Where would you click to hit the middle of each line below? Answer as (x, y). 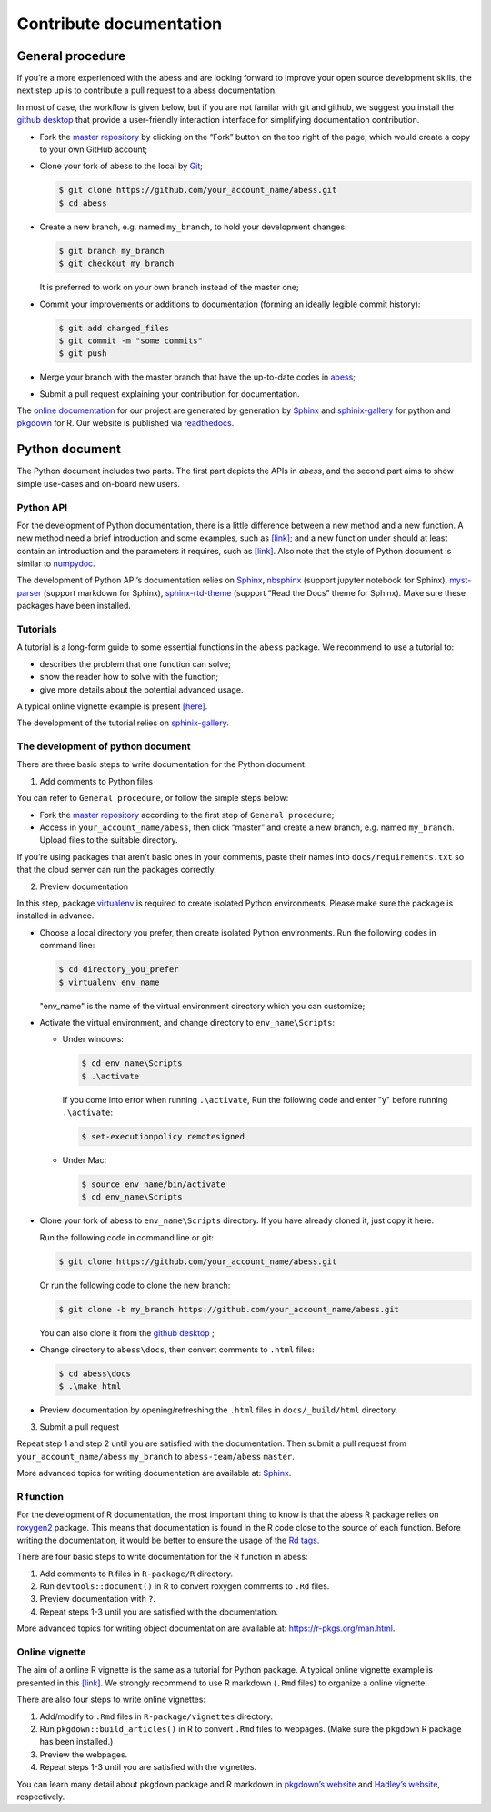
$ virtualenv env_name (109, 982)
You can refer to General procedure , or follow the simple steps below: (153, 798)
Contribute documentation (120, 24)
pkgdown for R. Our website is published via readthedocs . (125, 423)
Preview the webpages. (84, 1754)
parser (29, 592)
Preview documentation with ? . (98, 1599)
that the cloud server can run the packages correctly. (117, 870)
